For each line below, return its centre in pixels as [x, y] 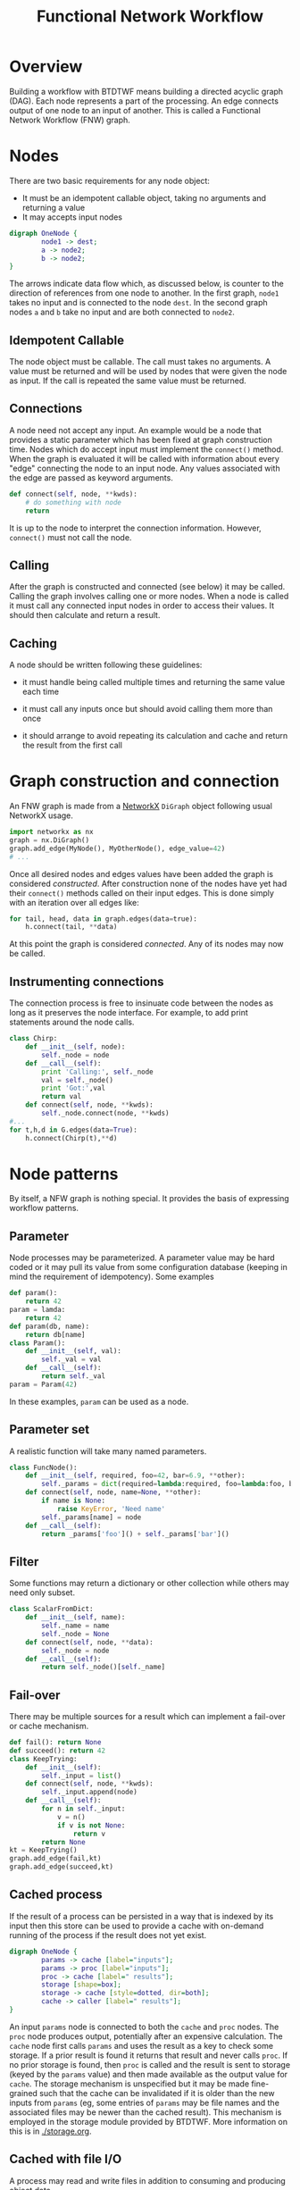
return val [62, 1097]
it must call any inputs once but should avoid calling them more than [147, 709]
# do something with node [74, 502]
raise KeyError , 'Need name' [111, 1509]
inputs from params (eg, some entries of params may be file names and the [144, 2102]
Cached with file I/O [66, 2159]
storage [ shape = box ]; [82, 1985]
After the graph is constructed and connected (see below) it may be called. [147, 587]
